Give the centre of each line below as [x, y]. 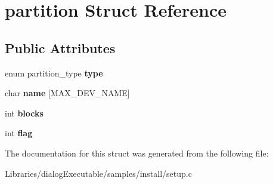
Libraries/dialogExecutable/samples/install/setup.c [98, 173]
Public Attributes [60, 47]
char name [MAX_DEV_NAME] [67, 93]
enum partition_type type [54, 73]
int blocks [24, 113]
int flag [19, 133]
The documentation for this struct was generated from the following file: [137, 153]
